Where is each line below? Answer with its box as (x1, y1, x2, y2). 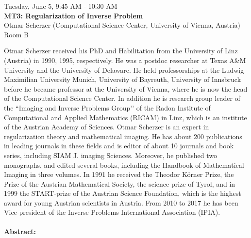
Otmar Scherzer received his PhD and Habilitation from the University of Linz (4, 46, 238, 56)
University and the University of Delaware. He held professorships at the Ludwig (4, 64, 244, 75)
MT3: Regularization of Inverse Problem (4, 10, 143, 20)
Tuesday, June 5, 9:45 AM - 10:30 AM (4, 1, 117, 11)
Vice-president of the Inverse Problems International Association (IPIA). (4, 207, 220, 217)
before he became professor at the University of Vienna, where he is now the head (4, 83, 248, 94)
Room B (4, 29, 29, 39)
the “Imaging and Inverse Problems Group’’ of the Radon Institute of (4, 102, 211, 112)
